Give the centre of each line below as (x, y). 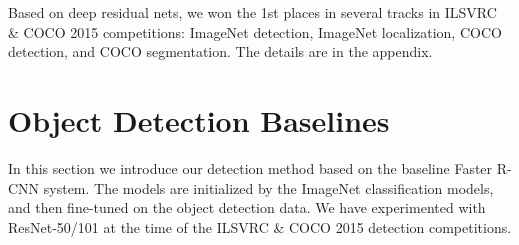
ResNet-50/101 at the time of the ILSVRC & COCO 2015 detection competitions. (260, 226)
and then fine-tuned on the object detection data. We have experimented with (247, 207)
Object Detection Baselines (199, 119)
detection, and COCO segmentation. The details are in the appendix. (220, 51)
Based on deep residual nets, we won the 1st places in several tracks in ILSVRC (252, 12)
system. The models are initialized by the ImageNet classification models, (268, 187)
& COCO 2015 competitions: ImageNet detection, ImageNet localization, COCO (255, 31)
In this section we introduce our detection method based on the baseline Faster (250, 167)
